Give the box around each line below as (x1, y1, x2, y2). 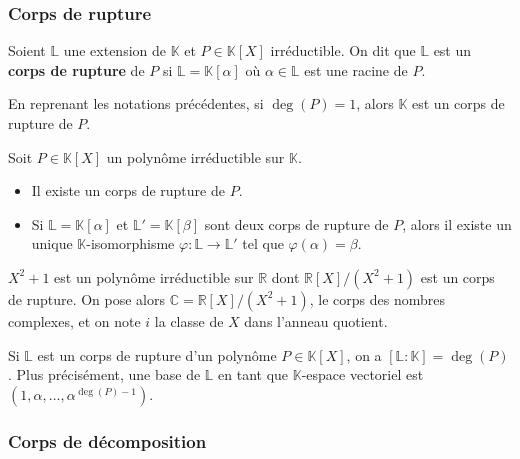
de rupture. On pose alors (8, 288, 166, 309)
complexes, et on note (8, 310, 141, 331)
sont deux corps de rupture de (204, 213, 389, 234)
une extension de (63, 40, 166, 61)
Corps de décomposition (8, 428, 207, 453)
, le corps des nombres (309, 288, 445, 309)
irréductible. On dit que (270, 40, 416, 61)
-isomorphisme (86, 233, 175, 254)
